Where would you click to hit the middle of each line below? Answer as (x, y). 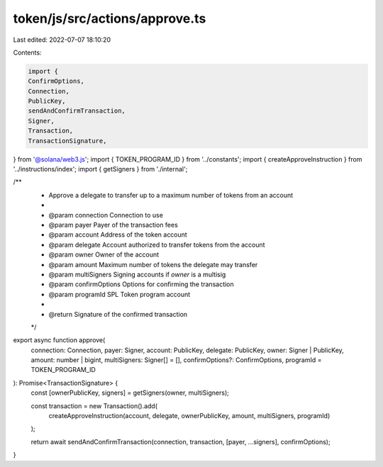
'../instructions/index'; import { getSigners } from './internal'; (100, 169)
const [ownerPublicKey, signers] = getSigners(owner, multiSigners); (130, 393)
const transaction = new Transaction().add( (94, 406)
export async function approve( (59, 340)
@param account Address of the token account (118, 235)
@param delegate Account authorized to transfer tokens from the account (157, 244)
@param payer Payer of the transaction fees (113, 225)
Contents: (27, 52)
